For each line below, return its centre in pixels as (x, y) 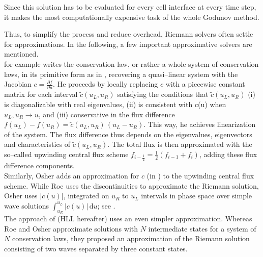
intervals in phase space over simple (197, 196)
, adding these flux (228, 154)
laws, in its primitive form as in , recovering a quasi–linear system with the (121, 74)
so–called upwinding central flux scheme (66, 154)
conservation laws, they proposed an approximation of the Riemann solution (131, 238)
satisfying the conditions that (163, 94)
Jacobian (18, 84)
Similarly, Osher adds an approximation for (72, 176)
